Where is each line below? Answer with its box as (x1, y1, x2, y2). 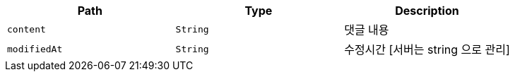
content (7, 23, 46, 35)
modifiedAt (7, 43, 63, 54)
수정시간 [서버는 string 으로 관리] (344, 42, 510, 57)
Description (395, 4, 459, 18)
